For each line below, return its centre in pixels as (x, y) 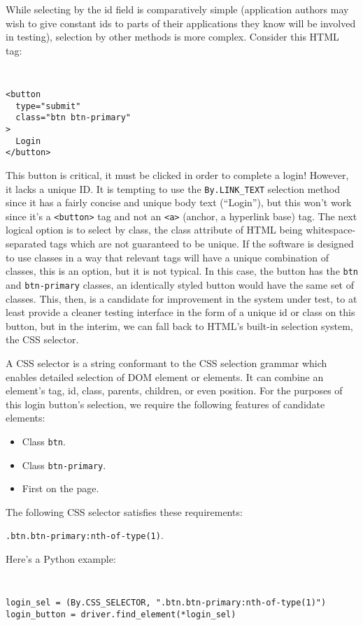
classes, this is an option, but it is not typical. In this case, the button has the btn (182, 271)
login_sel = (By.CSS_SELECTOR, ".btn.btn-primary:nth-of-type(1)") (166, 603)
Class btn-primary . (64, 465)
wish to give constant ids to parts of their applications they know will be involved (181, 23)
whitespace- (331, 230)
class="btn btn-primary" (73, 118)
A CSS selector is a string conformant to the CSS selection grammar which (166, 362)
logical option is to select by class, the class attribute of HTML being (154, 230)
